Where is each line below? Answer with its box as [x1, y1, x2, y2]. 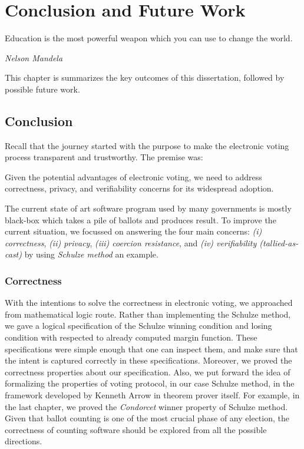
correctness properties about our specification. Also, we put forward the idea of [5, 365, 290, 378]
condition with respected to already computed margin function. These [5, 331, 257, 344]
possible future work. [5, 82, 80, 95]
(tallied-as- [259, 236, 299, 249]
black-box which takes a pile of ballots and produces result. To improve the [5, 213, 276, 226]
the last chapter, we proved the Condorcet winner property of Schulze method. [5, 400, 288, 412]
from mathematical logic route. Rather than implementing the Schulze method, [5, 308, 291, 320]
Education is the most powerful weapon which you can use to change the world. [5, 32, 293, 44]
